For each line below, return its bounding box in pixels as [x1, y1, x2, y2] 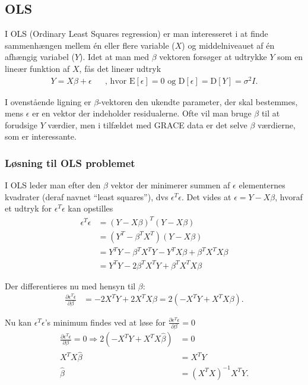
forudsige [5, 118, 37, 131]
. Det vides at [181, 190, 231, 203]
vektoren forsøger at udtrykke [159, 51, 267, 63]
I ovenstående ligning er [5, 95, 91, 108]
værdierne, [257, 118, 296, 131]
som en [277, 51, 303, 63]
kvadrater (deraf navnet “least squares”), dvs [5, 190, 169, 203]
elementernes [239, 179, 285, 191]
